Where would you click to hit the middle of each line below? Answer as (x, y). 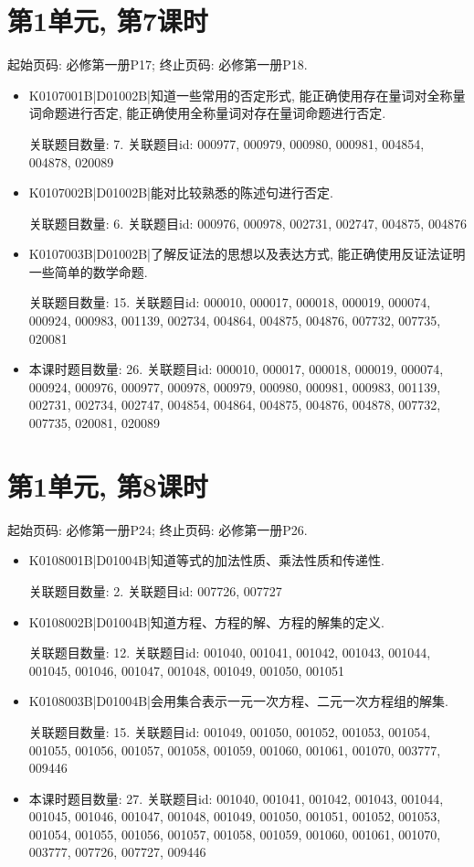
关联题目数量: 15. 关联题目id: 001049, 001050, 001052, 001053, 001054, (230, 731)
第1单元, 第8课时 (108, 485)
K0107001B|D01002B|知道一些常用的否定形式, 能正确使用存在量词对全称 (241, 95)
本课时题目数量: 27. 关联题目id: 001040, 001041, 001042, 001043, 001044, (236, 798)
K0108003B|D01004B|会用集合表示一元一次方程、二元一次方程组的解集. (238, 701)
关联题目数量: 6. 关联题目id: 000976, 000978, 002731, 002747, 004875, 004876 (248, 223)
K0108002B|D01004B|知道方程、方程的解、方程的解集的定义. (206, 621)
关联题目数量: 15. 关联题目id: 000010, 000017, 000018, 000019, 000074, (230, 302)
